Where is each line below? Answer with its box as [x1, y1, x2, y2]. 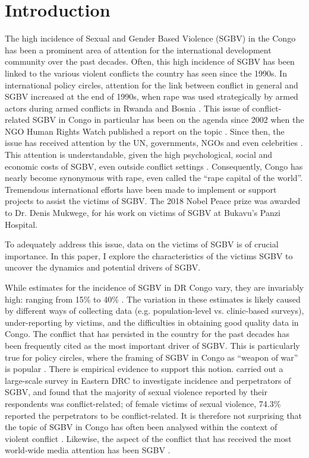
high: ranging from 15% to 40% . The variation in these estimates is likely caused [5, 292, 301, 305]
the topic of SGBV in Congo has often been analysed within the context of [5, 421, 278, 433]
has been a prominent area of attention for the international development [5, 43, 272, 56]
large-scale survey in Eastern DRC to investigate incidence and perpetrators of [5, 374, 291, 386]
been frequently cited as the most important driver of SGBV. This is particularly [5, 339, 300, 351]
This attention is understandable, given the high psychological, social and [5, 148, 273, 161]
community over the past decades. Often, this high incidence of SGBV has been [5, 55, 295, 68]
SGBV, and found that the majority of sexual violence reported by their [5, 386, 267, 398]
